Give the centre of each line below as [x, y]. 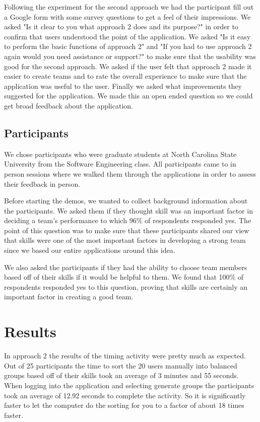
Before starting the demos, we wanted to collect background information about [126, 201]
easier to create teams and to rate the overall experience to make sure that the [125, 76]
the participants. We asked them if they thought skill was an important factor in [128, 210]
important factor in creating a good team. [69, 297]
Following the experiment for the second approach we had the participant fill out [129, 7]
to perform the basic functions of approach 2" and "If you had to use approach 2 [128, 46]
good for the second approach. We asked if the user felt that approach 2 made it [128, 66]
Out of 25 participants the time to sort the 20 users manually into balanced [121, 365]
